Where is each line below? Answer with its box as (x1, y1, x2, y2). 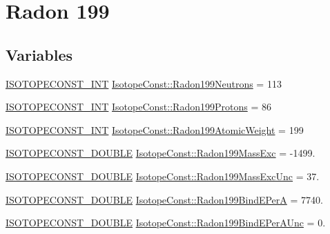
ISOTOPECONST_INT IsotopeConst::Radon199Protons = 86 (6, 99, 271, 114)
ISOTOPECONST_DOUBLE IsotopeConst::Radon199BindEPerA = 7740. (6, 192, 323, 206)
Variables (6, 43, 73, 65)
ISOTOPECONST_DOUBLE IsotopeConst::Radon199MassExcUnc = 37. (6, 168, 320, 183)
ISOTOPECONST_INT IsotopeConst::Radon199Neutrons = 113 (6, 76, 282, 90)
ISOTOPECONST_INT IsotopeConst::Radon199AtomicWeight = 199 (6, 122, 304, 137)
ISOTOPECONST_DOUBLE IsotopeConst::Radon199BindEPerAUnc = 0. (6, 215, 326, 230)
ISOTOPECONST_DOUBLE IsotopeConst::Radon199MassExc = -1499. (6, 146, 316, 160)
